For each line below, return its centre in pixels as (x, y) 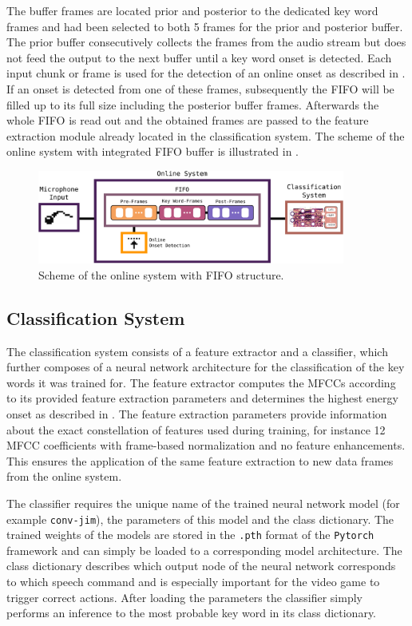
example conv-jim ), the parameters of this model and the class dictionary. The (200, 519)
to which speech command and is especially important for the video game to (193, 582)
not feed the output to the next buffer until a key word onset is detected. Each (199, 57)
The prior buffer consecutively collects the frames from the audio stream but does (206, 42)
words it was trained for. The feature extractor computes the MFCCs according (201, 382)
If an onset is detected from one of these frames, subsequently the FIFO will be (200, 88)
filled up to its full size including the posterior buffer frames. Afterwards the (193, 104)
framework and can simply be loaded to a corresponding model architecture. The (204, 550)
